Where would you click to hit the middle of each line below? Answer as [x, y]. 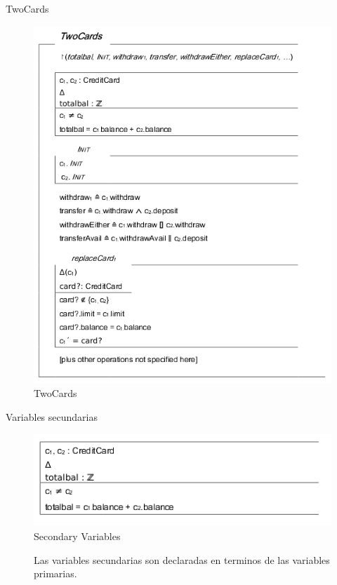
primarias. [55, 573]
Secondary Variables [77, 536]
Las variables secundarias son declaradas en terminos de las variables [182, 559]
